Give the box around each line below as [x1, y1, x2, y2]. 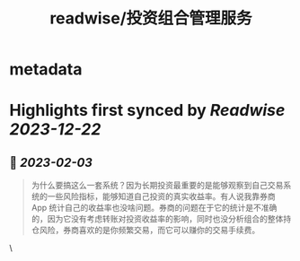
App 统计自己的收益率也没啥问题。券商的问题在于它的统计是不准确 [31, 203, 278, 213]
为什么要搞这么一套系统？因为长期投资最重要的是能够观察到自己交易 [31, 180, 284, 191]
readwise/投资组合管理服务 [49, 8, 253, 29]
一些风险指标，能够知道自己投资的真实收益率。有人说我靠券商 [47, 191, 276, 202]
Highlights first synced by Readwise [9, 100, 286, 121]
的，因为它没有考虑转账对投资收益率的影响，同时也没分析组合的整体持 [31, 213, 292, 224]
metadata [9, 59, 83, 80]
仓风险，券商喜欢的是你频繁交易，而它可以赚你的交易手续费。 [31, 225, 260, 236]
